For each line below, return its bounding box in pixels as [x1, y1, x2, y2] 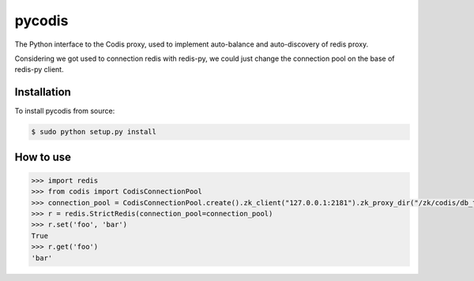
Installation [14, 85, 71, 99]
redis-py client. [14, 65, 64, 74]
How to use [14, 150, 71, 163]
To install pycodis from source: [14, 107, 115, 116]
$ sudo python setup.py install [31, 127, 157, 137]
